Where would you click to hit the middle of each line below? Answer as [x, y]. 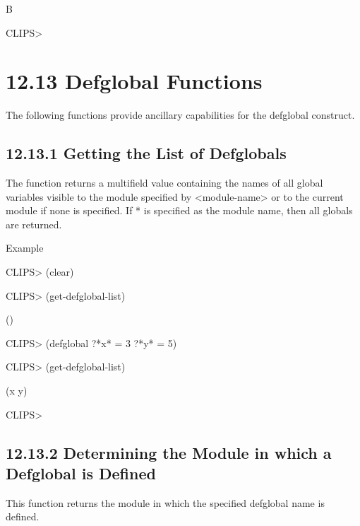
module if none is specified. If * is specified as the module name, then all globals [179, 210]
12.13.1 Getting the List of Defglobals [146, 153]
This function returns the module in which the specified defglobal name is [165, 502]
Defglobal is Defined [81, 473]
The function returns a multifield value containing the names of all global [164, 183]
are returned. [34, 224]
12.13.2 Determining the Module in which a [169, 452]
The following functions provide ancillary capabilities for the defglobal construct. [180, 115]
